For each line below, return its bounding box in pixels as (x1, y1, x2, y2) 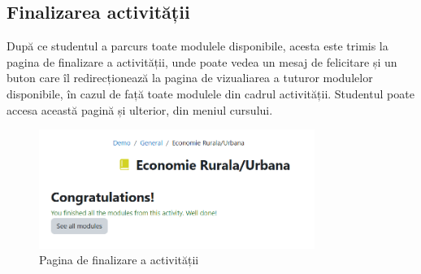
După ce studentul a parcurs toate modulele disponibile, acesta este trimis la (7, 37, 388, 54)
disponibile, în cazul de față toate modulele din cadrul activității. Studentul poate (7, 85, 414, 102)
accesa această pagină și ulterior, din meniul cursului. (7, 101, 273, 118)
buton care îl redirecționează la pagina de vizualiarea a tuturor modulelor (7, 69, 373, 86)
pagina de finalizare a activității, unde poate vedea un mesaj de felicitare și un (7, 53, 397, 70)
